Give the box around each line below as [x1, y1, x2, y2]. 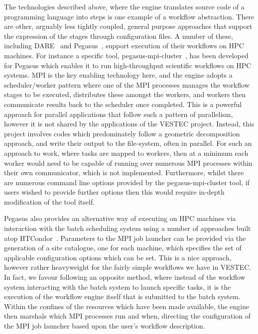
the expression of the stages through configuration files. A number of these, [4, 30, 233, 41]
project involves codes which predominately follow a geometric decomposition [4, 128, 240, 138]
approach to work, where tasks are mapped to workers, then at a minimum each [4, 147, 249, 158]
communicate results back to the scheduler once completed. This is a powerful [4, 99, 242, 109]
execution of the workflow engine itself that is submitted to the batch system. [4, 291, 241, 302]
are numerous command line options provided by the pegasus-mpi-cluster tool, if [4, 177, 250, 187]
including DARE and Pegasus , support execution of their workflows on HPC [4, 40, 244, 51]
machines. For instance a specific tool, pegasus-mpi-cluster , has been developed [4, 50, 249, 60]
